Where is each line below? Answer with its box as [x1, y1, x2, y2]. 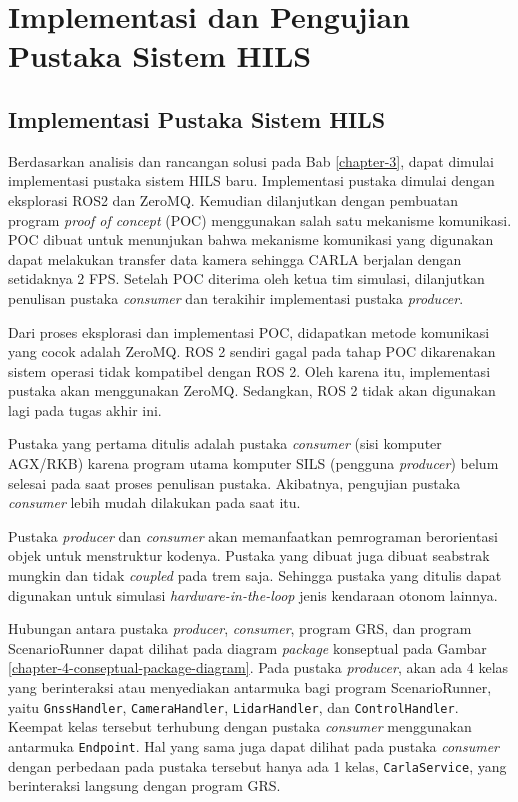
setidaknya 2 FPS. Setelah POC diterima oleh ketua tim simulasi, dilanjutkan [8, 268, 485, 289]
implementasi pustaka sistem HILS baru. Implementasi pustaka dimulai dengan [8, 170, 495, 191]
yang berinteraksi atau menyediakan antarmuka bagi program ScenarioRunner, [8, 677, 492, 698]
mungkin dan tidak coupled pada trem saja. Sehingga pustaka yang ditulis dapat [8, 565, 502, 586]
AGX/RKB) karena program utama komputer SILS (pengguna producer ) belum [8, 453, 499, 474]
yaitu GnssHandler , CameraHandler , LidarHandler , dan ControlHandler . [8, 696, 459, 717]
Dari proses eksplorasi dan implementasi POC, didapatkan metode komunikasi [8, 321, 490, 342]
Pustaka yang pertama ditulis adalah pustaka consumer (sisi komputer [8, 433, 442, 454]
